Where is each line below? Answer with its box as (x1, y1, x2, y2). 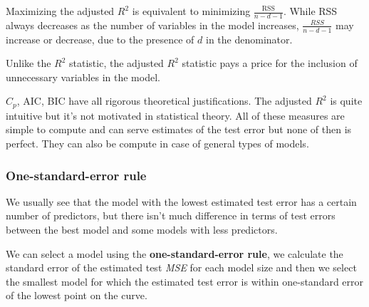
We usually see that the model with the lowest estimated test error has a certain (6, 194, 357, 209)
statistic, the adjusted (69, 56, 164, 71)
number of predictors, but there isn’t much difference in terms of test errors (6, 208, 336, 223)
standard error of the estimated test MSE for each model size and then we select (6, 260, 357, 275)
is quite (330, 93, 363, 108)
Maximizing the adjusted (6, 4, 115, 18)
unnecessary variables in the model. (6, 69, 160, 84)
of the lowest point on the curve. (6, 288, 147, 303)
